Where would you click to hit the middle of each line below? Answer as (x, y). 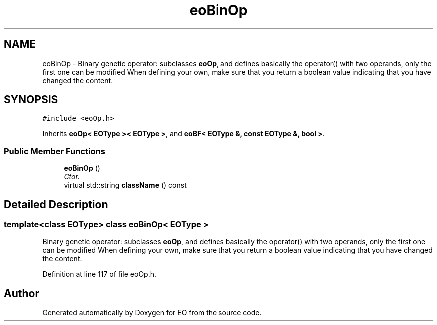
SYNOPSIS (31, 100)
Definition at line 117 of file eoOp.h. (99, 274)
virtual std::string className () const (125, 185)
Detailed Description (56, 204)
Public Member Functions (55, 151)
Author (22, 293)
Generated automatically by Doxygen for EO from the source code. (152, 313)
